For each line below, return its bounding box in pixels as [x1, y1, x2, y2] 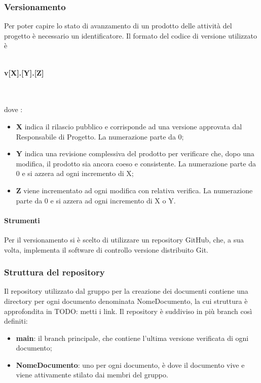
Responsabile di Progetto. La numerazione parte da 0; [16, 131, 184, 142]
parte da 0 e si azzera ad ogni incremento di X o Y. [16, 195, 176, 205]
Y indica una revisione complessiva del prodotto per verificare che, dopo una [16, 148, 254, 159]
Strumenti [4, 215, 40, 225]
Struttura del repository [4, 266, 105, 278]
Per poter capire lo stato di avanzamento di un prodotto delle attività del [4, 20, 232, 31]
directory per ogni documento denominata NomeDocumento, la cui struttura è [4, 295, 248, 306]
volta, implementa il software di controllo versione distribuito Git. [4, 244, 209, 255]
